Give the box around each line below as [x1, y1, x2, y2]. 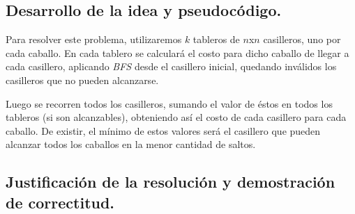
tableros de [192, 32, 240, 47]
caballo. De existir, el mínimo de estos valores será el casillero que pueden [6, 123, 321, 138]
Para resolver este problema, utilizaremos [6, 32, 182, 47]
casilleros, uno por [263, 32, 341, 47]
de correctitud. [6, 191, 115, 213]
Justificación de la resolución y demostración [6, 171, 335, 192]
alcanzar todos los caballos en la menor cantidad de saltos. [6, 137, 256, 151]
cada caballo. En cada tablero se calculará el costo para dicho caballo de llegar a [6, 45, 349, 60]
